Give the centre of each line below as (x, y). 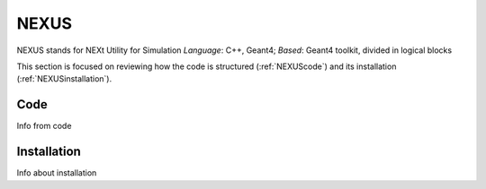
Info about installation (57, 173)
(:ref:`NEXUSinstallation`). (64, 79)
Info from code (44, 126)
